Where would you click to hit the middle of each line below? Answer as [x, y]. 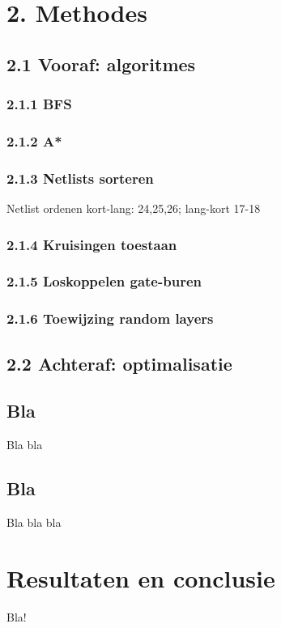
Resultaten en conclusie [141, 577]
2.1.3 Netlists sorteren [80, 178]
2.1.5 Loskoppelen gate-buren [104, 281]
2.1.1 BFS [39, 104]
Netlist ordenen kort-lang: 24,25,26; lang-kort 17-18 [134, 208]
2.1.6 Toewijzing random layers [110, 318]
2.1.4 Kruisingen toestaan [92, 244]
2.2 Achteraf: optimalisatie [119, 363]
